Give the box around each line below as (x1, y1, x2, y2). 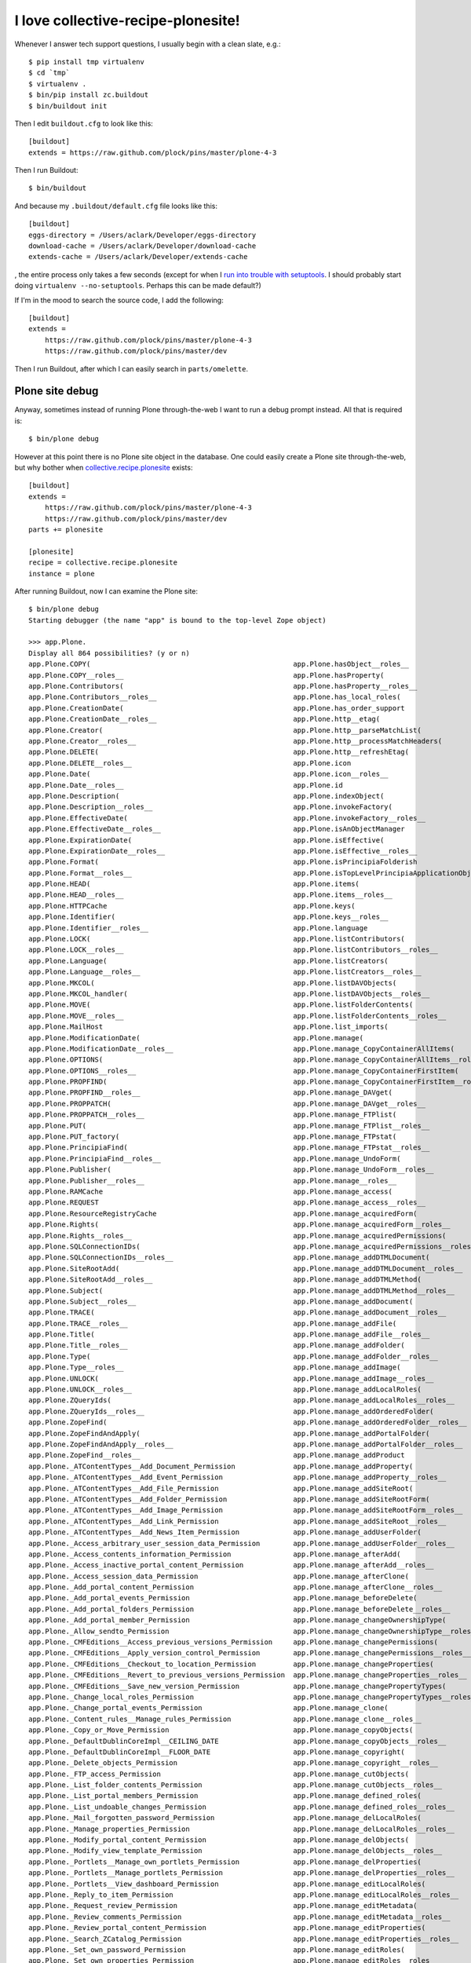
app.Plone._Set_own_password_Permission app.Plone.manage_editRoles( (28, 1945, 406, 1954)
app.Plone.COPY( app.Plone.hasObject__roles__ (28, 660, 410, 669)
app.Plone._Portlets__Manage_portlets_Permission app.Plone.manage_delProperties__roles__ (28, 1869, 455, 1877)
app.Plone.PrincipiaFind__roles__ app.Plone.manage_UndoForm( (28, 1154, 401, 1163)
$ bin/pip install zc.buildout (28, 90, 149, 100)
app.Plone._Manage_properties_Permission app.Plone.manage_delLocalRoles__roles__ (28, 1824, 455, 1833)
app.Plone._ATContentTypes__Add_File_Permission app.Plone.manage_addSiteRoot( (28, 1484, 414, 1493)
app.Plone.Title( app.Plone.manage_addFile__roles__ (28, 1330, 430, 1339)
